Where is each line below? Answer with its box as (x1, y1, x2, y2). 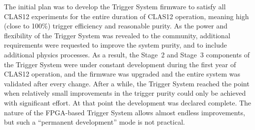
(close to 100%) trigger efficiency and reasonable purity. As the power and (4, 21, 228, 31)
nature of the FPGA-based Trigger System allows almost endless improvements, (4, 107, 245, 117)
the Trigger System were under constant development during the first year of (4, 59, 236, 69)
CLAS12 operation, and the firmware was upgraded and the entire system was (4, 69, 241, 79)
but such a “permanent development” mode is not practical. (4, 117, 185, 127)
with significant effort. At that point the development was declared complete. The (4, 97, 252, 107)
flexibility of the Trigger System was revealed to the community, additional (4, 30, 230, 40)
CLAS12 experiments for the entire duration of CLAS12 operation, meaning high (4, 11, 249, 21)
